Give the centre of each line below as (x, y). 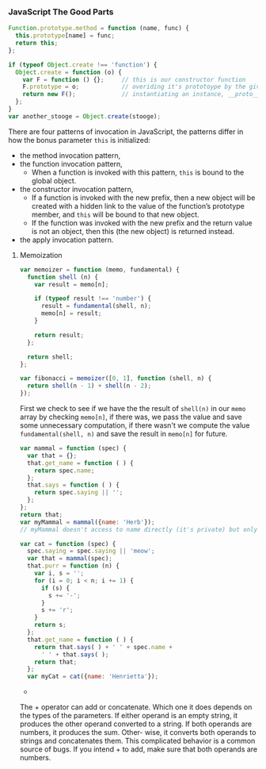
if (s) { (55, 588)
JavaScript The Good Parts (61, 12)
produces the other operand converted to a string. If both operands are (135, 724)
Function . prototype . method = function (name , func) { (99, 29)
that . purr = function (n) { (74, 566)
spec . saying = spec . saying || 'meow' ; (91, 551)
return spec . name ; (65, 471)
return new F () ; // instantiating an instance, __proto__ (141, 94)
